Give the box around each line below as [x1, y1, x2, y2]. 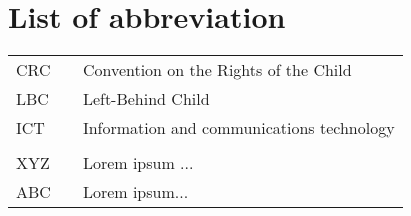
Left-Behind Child [82, 87, 210, 111]
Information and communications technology [82, 116, 395, 140]
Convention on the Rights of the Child [82, 58, 352, 82]
